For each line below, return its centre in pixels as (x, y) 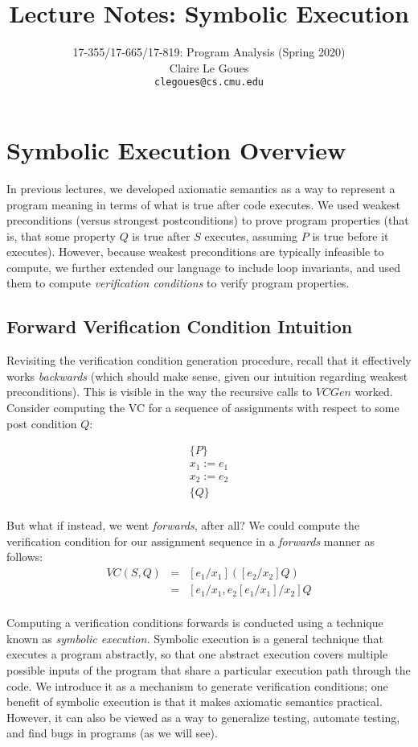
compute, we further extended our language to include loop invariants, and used (203, 267)
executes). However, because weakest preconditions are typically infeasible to (195, 252)
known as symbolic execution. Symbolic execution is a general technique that (195, 638)
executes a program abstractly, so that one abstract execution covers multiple (197, 654)
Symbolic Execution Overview (176, 149)
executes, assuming (251, 235)
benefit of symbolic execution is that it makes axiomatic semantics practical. (195, 702)
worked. (374, 392)
